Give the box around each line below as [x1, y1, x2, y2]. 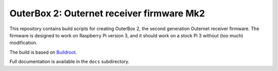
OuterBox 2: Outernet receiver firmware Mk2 [9, 8, 205, 19]
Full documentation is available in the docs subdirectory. [9, 59, 130, 65]
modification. [9, 40, 38, 46]
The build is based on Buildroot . [9, 49, 77, 55]
